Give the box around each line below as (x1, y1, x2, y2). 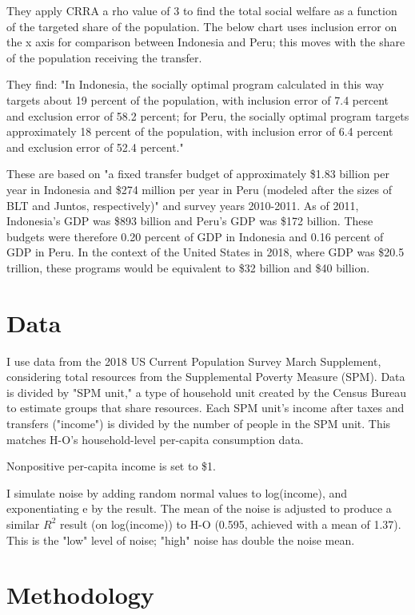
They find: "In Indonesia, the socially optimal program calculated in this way (6, 76, 385, 93)
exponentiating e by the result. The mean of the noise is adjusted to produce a (6, 500, 392, 517)
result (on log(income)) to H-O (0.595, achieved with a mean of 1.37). (60, 515, 401, 532)
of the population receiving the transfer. (6, 49, 202, 65)
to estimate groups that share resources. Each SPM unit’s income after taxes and (6, 399, 405, 416)
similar (6, 515, 40, 532)
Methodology (6, 578, 154, 611)
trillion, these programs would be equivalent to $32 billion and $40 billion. (6, 259, 370, 276)
